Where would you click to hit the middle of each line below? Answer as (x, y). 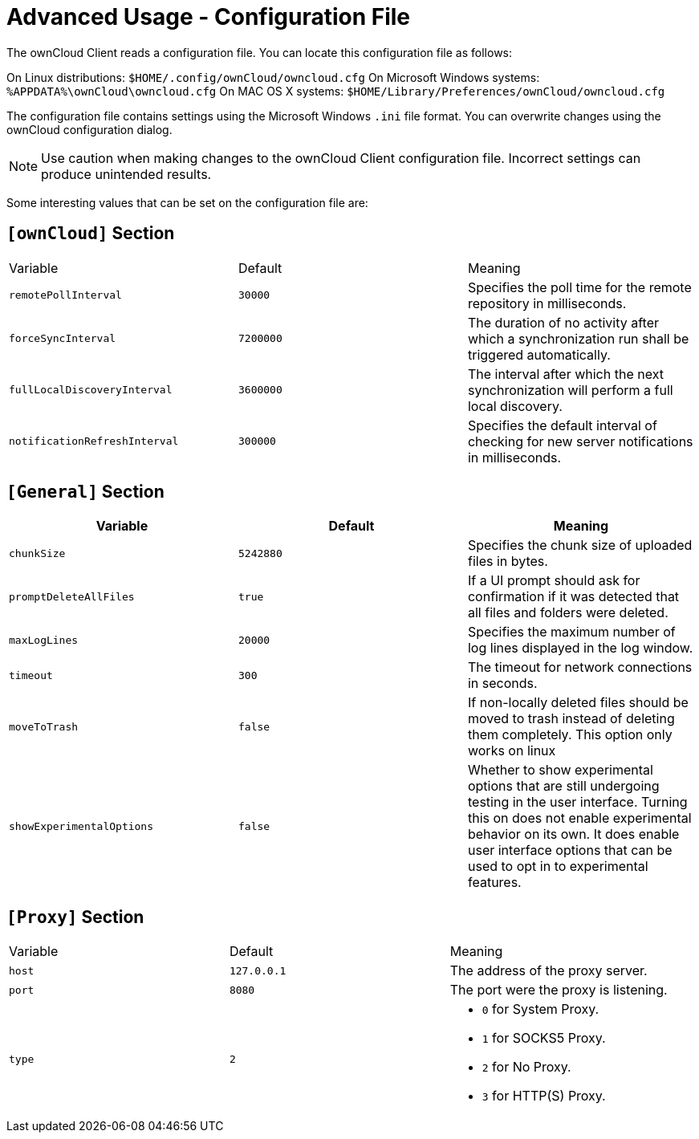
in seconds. (502, 683)
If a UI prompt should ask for (554, 581)
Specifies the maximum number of (571, 632)
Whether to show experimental (560, 770)
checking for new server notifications (580, 441)
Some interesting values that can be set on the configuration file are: (187, 202)
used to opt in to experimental (558, 866)
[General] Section (85, 492)
